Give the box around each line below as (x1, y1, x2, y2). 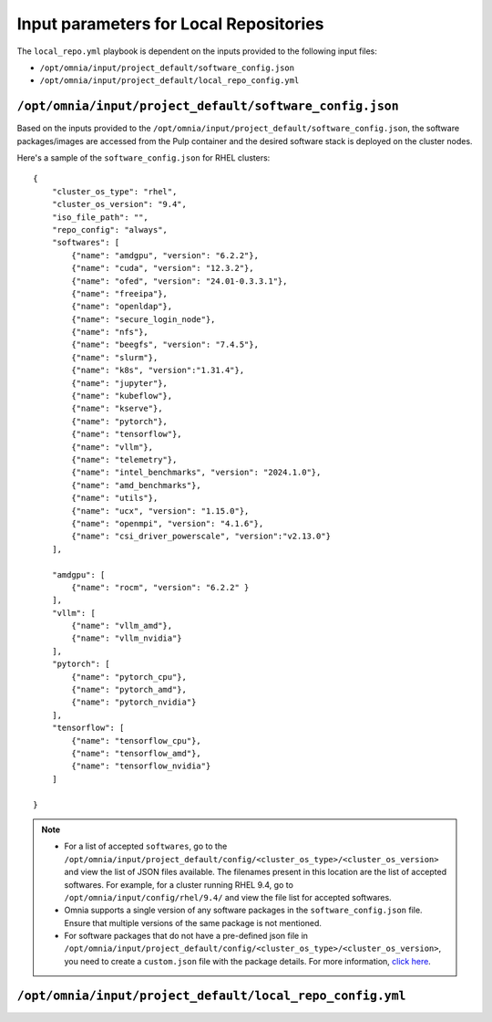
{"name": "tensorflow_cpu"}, (71, 735, 202, 746)
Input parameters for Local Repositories (16, 14, 324, 34)
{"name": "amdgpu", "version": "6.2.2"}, (71, 250, 260, 260)
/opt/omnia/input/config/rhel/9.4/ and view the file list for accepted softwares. (64, 892, 392, 902)
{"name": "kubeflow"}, (71, 391, 173, 401)
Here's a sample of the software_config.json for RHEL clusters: (16, 152, 271, 163)
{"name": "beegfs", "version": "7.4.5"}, (71, 339, 260, 350)
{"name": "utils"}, (71, 493, 159, 504)
